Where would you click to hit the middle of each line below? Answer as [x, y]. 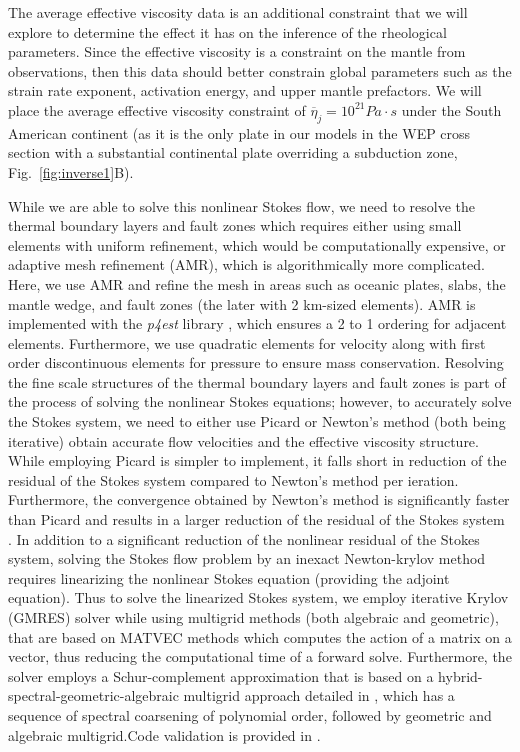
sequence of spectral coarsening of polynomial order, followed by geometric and [250, 714]
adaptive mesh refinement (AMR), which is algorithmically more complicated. [246, 264]
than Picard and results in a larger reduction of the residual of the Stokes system [256, 519]
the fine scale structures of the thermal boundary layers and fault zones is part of [257, 381]
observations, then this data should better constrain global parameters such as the [260, 70]
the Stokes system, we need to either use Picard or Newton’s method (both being [257, 421]
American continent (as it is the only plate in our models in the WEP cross [239, 132]
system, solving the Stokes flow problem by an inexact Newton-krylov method [247, 558]
